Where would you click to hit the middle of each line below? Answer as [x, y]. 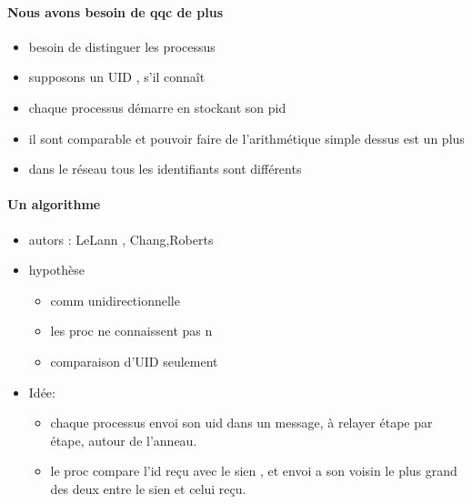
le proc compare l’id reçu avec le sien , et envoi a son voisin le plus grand [254, 471]
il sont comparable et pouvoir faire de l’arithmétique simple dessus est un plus [246, 138]
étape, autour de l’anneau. [124, 440]
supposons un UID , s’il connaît [117, 77]
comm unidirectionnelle [115, 300]
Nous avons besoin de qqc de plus [115, 11]
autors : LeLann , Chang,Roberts [121, 239]
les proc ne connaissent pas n [131, 331]
